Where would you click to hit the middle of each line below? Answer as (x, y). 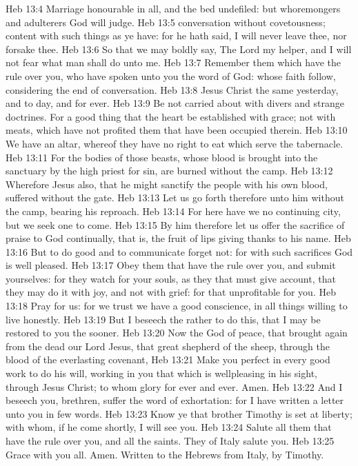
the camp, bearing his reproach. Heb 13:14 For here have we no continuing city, (173, 211)
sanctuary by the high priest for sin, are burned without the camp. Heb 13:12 (169, 171)
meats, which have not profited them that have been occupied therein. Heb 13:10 (177, 130)
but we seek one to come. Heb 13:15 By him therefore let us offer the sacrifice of (175, 224)
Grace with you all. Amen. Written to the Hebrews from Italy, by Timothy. (165, 454)
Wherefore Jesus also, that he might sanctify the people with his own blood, (167, 184)
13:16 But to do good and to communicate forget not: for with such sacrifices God (179, 251)
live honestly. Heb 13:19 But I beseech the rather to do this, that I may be (163, 319)
